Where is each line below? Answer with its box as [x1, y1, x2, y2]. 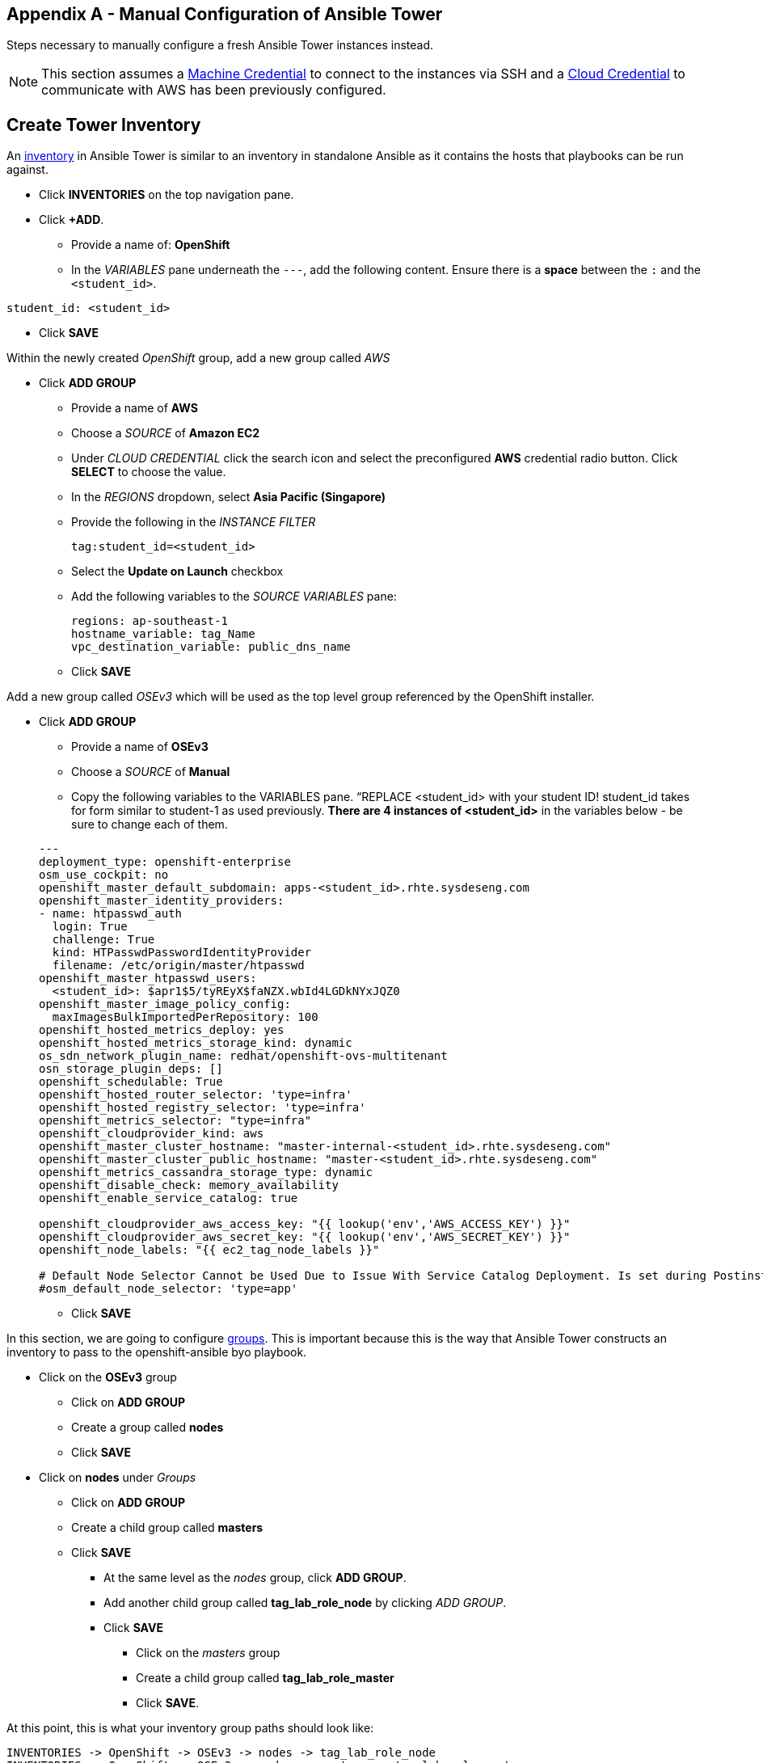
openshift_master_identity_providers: [39, 894, 285, 908]
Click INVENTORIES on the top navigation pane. [39, 188, 294, 202]
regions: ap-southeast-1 [71, 614, 228, 628]
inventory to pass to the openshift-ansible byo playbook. [6, 1345, 307, 1360]
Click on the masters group [136, 1646, 280, 1660]
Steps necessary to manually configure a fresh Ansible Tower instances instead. [6, 38, 434, 53]
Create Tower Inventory [6, 114, 201, 135]
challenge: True [52, 933, 155, 947]
